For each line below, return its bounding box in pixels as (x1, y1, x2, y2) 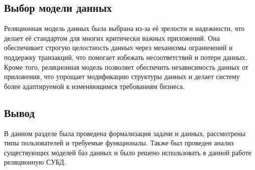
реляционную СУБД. (4, 157, 66, 167)
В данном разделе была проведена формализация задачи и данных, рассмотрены (4, 128, 246, 138)
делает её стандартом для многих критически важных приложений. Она (4, 32, 220, 43)
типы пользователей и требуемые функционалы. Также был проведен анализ (4, 138, 234, 148)
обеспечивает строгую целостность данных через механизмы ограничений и (4, 42, 233, 53)
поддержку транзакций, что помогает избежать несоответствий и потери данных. (4, 52, 247, 62)
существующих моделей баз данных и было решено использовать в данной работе (4, 147, 252, 157)
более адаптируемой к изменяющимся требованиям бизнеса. (4, 81, 185, 91)
